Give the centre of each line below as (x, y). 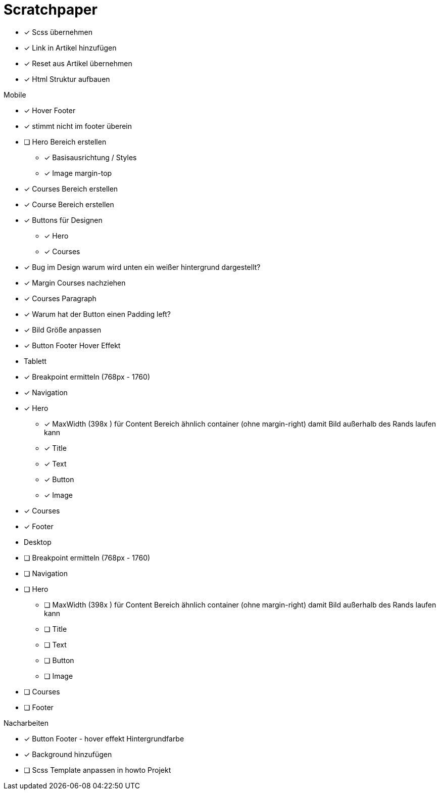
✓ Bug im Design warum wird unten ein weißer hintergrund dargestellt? (142, 267)
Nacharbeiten (26, 723)
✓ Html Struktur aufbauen (67, 79)
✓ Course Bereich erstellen (69, 204)
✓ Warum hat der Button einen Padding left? (97, 314)
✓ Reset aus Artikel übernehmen (78, 63)
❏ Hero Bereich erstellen (65, 142)
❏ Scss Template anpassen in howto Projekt (97, 770)
